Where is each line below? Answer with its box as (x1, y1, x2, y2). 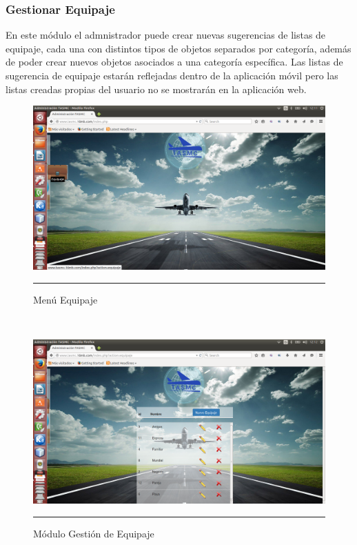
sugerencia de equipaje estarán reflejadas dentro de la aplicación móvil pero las (6, 68, 338, 82)
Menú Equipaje (33, 292, 98, 306)
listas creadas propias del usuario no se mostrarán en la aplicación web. (6, 81, 307, 96)
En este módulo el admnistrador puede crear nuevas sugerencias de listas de (6, 28, 326, 42)
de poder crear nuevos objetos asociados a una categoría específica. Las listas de (6, 54, 343, 69)
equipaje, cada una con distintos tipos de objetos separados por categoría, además (6, 41, 351, 55)
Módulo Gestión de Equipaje (33, 526, 154, 540)
